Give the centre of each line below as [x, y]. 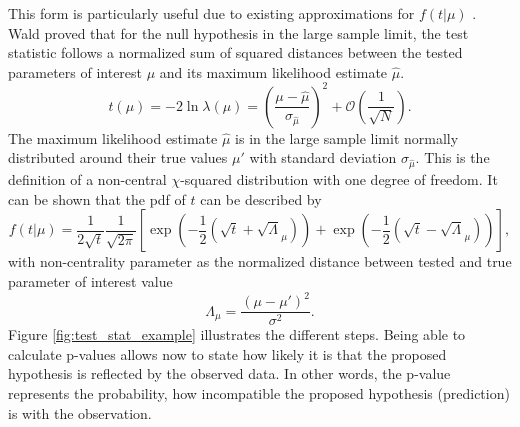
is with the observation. [80, 412]
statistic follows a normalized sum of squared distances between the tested [235, 52]
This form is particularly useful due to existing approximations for [211, 13]
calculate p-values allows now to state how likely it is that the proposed [227, 353]
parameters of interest [75, 71]
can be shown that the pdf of [97, 198]
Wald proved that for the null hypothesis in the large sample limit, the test [238, 32]
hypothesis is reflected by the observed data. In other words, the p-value [229, 373]
